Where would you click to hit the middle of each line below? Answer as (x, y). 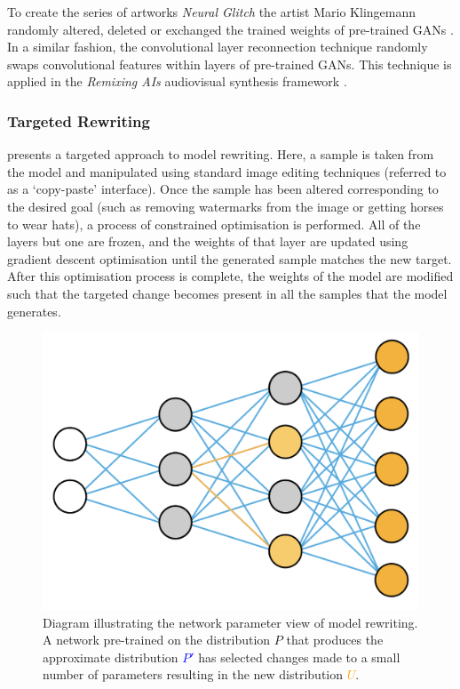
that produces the (335, 640)
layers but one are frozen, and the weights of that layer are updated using (208, 241)
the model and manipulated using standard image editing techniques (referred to (227, 171)
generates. (34, 311)
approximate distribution (111, 657)
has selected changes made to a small (299, 657)
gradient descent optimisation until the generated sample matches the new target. (230, 258)
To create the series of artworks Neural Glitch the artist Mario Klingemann (212, 12)
